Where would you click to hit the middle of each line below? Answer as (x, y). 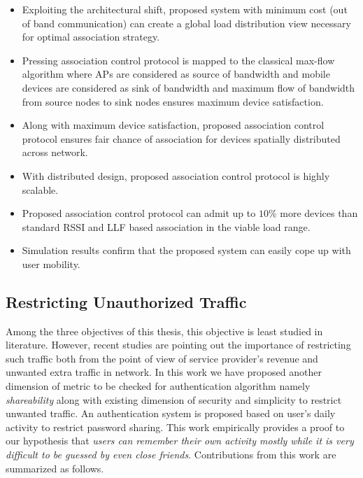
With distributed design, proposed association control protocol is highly (176, 175)
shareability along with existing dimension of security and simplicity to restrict (174, 399)
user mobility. (51, 263)
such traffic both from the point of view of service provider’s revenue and (162, 358)
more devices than (319, 213)
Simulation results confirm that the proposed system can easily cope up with (186, 250)
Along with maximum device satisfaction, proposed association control (173, 125)
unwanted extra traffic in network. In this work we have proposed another (164, 372)
